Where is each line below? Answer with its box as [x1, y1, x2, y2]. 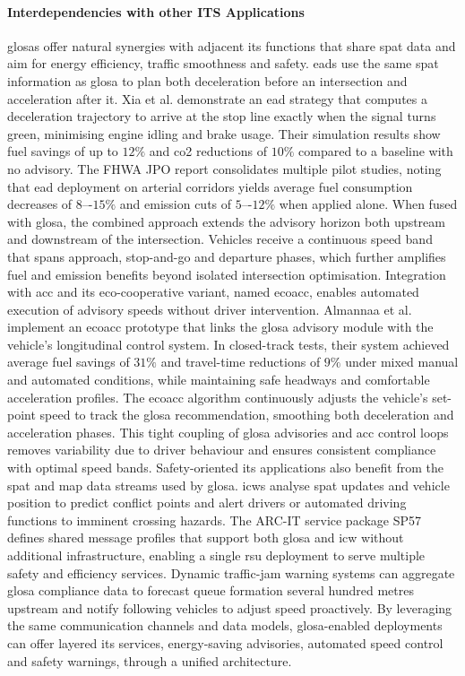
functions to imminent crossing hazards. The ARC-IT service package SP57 [7, 510, 422, 529]
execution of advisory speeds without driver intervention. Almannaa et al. [7, 299, 412, 318]
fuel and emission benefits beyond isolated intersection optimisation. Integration [7, 264, 446, 283]
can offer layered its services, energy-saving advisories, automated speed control [7, 633, 443, 652]
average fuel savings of [7, 352, 130, 371]
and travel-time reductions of [160, 352, 321, 371]
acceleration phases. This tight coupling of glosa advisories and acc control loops [7, 422, 449, 441]
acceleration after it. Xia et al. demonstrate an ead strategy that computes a [7, 89, 427, 108]
